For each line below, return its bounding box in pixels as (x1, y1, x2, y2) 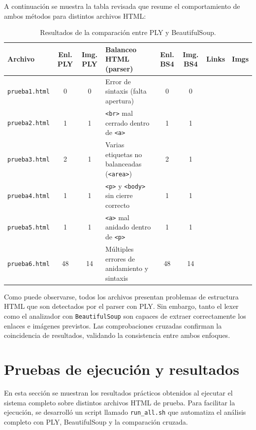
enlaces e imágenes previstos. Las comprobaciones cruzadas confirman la (4, 320, 222, 331)
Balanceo (105, 44, 137, 54)
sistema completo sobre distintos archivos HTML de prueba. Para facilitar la (4, 397, 235, 407)
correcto (105, 199, 130, 210)
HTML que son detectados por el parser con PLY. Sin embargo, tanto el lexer (4, 301, 239, 311)
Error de (105, 76, 131, 86)
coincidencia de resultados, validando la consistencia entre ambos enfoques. (4, 330, 230, 340)
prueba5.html (7, 224, 50, 232)
